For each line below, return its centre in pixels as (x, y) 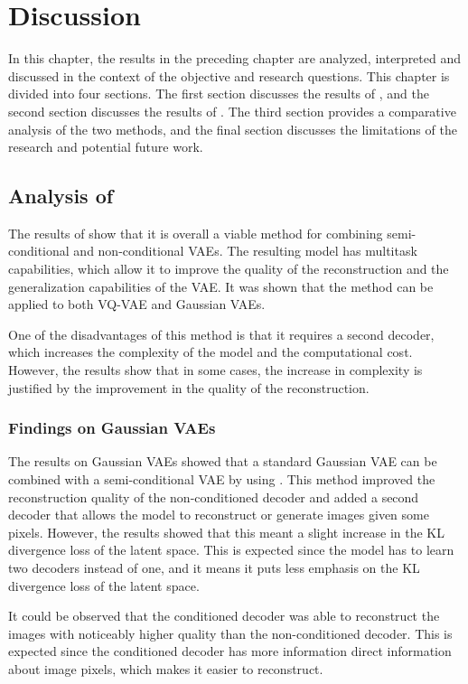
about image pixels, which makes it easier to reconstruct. (166, 668)
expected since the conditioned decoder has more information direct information (230, 651)
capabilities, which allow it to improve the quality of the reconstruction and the (229, 269)
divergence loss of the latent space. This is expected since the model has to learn (231, 550)
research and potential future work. (106, 147)
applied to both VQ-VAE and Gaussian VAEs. (137, 304)
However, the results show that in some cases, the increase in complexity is (215, 370)
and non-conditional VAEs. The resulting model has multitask (245, 251)
